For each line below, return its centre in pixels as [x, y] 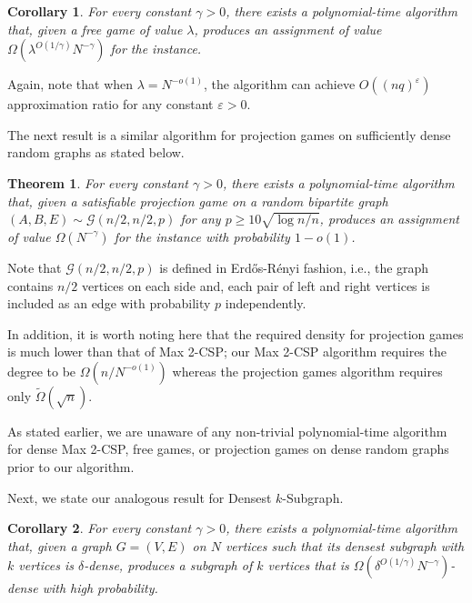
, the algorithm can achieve [280, 84]
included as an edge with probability [109, 303]
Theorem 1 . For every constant [98, 182]
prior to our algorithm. [71, 467]
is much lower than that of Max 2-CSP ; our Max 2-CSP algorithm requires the [227, 352]
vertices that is [308, 565]
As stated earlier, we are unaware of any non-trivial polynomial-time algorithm [227, 431]
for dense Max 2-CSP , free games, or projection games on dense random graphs [228, 449]
